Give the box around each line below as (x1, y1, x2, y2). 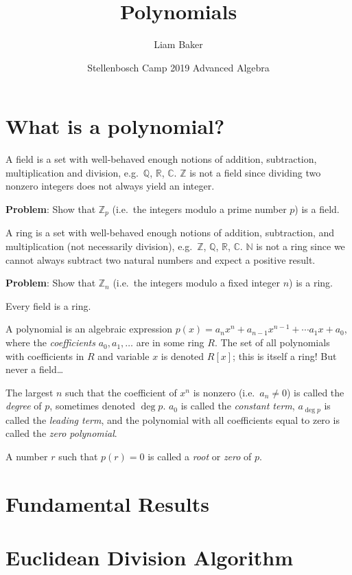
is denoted (161, 348, 204, 363)
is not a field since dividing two (189, 165, 321, 179)
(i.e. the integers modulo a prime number (112, 202, 287, 216)
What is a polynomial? (5, 112, 225, 140)
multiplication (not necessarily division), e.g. (5, 239, 193, 253)
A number (5, 449, 48, 464)
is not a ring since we (256, 239, 345, 253)
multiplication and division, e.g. (5, 165, 139, 179)
